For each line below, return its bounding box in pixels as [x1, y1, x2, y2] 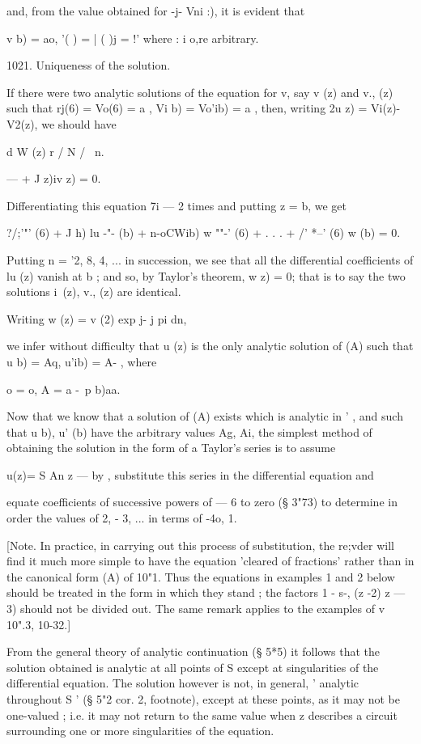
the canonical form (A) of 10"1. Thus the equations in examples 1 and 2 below [6, 568, 395, 585]
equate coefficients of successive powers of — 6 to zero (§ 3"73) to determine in [6, 493, 398, 510]
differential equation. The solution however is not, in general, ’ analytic [6, 674, 359, 691]
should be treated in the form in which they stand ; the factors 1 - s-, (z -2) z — [6, 584, 406, 601]
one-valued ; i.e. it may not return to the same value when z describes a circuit [6, 706, 398, 723]
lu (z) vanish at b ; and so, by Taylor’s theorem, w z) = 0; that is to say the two [6, 267, 406, 284]
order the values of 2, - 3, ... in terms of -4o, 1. [6, 509, 237, 526]
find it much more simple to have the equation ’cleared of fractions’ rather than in [6, 552, 415, 569]
